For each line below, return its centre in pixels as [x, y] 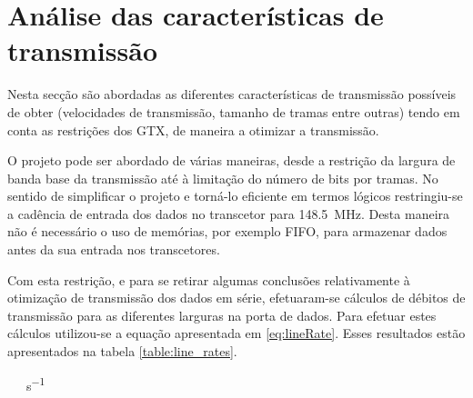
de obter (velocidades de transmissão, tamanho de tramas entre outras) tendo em [234, 111]
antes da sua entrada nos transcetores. [114, 249]
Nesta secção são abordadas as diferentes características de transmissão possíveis [232, 94]
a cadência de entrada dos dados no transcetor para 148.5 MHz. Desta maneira [229, 213]
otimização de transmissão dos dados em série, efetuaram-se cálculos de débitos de [236, 298]
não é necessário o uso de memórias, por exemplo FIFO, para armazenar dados [227, 231]
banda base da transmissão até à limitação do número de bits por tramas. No [223, 178]
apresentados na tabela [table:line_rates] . [122, 351]
